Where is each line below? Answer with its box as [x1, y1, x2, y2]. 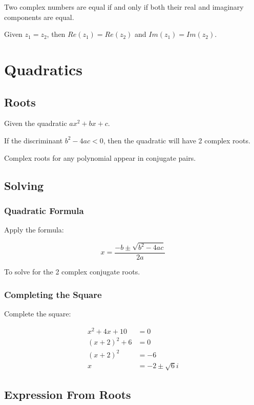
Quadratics [4, 58, 83, 79]
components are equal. [4, 11, 74, 22]
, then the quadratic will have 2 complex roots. [103, 135, 250, 145]
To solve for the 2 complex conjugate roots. [4, 266, 140, 277]
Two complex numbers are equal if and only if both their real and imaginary [4, 2, 244, 12]
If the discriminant [4, 135, 63, 145]
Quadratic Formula [4, 204, 84, 217]
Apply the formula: [4, 224, 64, 235]
